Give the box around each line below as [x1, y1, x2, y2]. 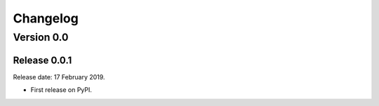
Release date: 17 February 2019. [13, 72, 105, 81]
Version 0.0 [13, 31, 69, 44]
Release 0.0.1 [13, 54, 72, 66]
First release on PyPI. [30, 86, 93, 94]
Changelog [13, 11, 79, 26]
